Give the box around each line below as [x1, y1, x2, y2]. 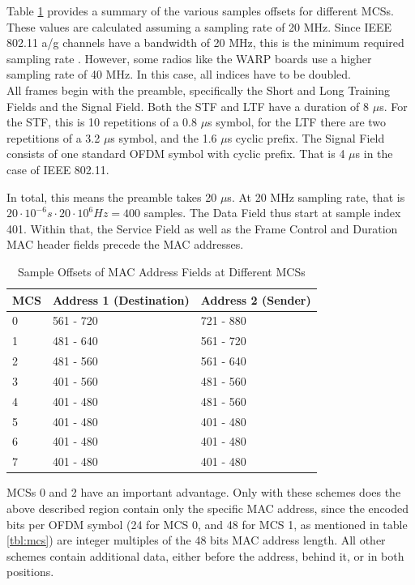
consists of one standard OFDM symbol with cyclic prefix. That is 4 [6, 145, 345, 162]
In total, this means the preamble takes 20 [6, 188, 217, 205]
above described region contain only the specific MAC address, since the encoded [6, 499, 409, 516]
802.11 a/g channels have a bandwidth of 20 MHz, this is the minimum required [6, 34, 404, 51]
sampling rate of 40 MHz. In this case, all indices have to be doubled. [6, 66, 351, 83]
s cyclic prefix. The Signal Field [227, 129, 385, 146]
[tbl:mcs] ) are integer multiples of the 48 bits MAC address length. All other [6, 532, 386, 549]
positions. [6, 563, 54, 580]
